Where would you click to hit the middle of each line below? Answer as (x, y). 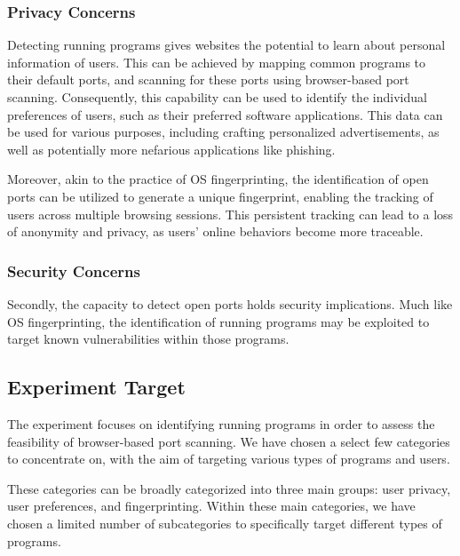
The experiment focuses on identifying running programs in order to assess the (221, 423)
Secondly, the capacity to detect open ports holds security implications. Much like (230, 303)
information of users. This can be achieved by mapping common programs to (217, 62)
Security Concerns (74, 270)
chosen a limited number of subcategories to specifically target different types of (225, 523)
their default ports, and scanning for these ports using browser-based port (208, 79)
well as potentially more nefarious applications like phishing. (171, 149)
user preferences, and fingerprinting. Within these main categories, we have (211, 506)
